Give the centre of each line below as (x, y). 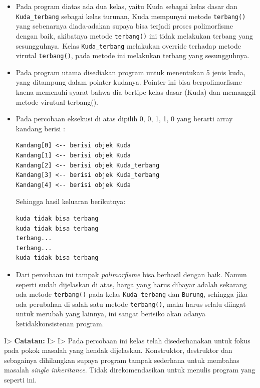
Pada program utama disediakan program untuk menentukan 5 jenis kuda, (131, 72)
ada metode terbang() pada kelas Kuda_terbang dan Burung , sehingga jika (132, 294)
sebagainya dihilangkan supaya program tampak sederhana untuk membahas (122, 360)
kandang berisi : (40, 128)
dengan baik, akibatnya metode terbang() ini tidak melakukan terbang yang (135, 35)
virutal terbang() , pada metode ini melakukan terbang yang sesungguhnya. (133, 55)
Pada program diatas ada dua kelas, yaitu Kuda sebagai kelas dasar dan (126, 6)
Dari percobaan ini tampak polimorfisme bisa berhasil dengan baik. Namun (131, 274)
